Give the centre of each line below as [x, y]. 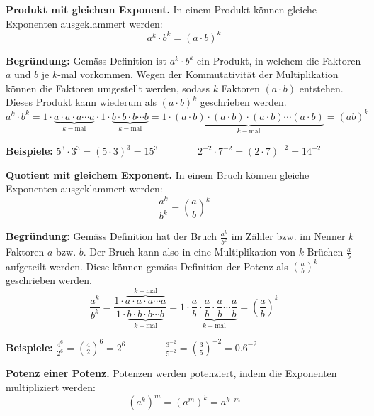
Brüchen [325, 252]
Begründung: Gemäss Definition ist [86, 60]
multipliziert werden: [51, 387]
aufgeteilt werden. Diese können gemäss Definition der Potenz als [147, 266]
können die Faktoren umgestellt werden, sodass [108, 88]
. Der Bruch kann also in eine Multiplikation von [189, 252]
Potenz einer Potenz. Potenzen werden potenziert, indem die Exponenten [171, 373]
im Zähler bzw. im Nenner [288, 236]
